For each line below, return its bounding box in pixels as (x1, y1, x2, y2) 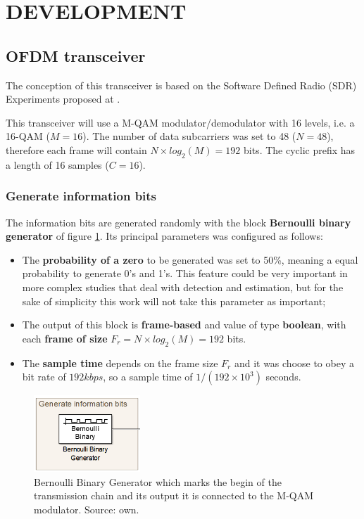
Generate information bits (6, 187, 157, 205)
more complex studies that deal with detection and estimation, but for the (22, 279, 344, 294)
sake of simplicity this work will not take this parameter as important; (22, 293, 326, 308)
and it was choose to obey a (234, 355, 354, 370)
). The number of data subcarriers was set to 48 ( (82, 129, 296, 143)
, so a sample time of (103, 369, 193, 384)
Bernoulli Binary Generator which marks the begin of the (34, 474, 282, 489)
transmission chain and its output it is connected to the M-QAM (34, 488, 314, 503)
